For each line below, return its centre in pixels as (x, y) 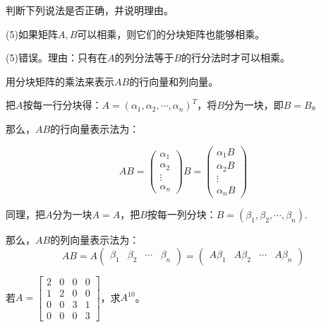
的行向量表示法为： (95, 128)
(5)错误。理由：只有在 (56, 58)
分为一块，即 (254, 105)
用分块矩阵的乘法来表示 (60, 81)
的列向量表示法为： (95, 240)
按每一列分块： (182, 214)
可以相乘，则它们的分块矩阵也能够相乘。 (171, 34)
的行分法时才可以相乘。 (236, 58)
